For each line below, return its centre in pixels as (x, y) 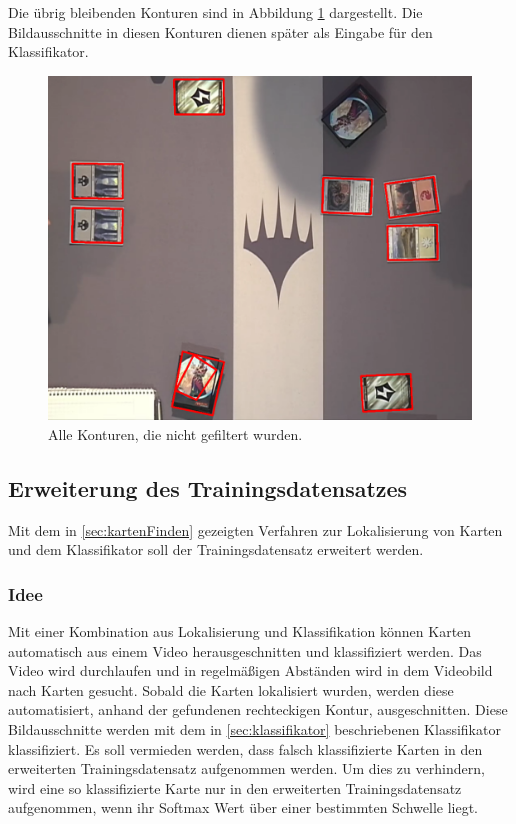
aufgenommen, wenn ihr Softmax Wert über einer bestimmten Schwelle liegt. (243, 807)
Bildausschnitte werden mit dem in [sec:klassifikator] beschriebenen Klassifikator (254, 729)
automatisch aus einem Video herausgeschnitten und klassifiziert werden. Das (245, 650)
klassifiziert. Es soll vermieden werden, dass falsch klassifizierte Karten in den (245, 748)
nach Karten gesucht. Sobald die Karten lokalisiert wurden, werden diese (231, 689)
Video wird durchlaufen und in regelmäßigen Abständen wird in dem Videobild (250, 670)
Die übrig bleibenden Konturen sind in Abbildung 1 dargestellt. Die (215, 12)
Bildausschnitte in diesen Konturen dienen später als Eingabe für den (220, 31)
